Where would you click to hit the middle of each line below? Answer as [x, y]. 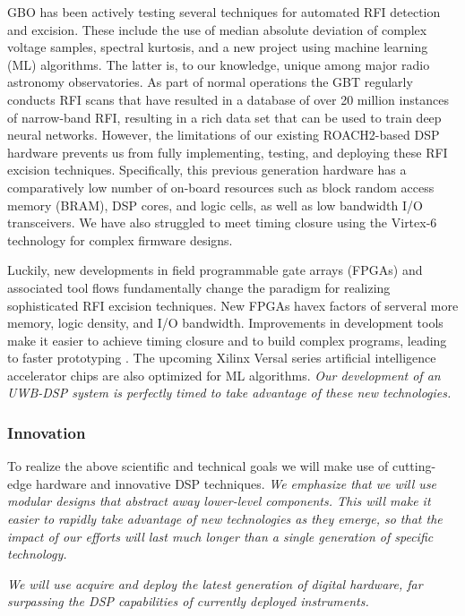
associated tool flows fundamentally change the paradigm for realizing [199, 287]
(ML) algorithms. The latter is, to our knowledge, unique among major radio [219, 64]
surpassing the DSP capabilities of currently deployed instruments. [188, 601]
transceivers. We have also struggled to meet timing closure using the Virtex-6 [222, 222]
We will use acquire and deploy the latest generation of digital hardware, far [215, 583]
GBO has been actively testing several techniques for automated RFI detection [224, 12]
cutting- [414, 466]
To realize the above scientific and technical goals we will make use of [198, 466]
